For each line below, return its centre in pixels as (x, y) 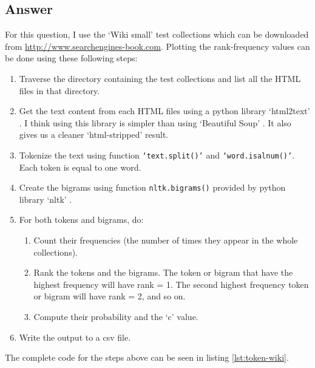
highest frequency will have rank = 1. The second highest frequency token (171, 284)
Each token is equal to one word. (80, 167)
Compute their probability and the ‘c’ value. (116, 317)
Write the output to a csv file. (75, 337)
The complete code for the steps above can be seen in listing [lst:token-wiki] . (147, 357)
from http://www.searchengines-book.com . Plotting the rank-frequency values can (157, 46)
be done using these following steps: (71, 58)
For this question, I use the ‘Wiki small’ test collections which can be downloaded (157, 34)
